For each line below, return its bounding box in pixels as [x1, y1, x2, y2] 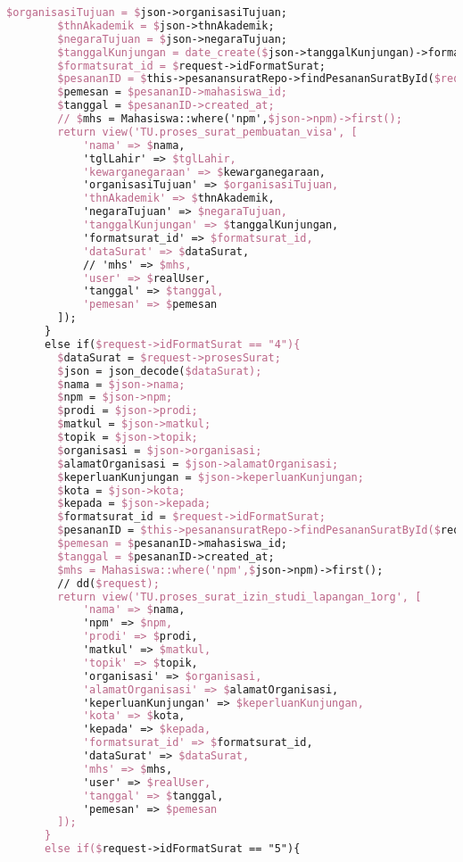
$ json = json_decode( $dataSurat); [57, 364, 262, 377]
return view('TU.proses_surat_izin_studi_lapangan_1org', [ [57, 590, 422, 603]
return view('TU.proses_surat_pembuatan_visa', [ [57, 125, 358, 138]
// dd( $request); [57, 576, 160, 590]
